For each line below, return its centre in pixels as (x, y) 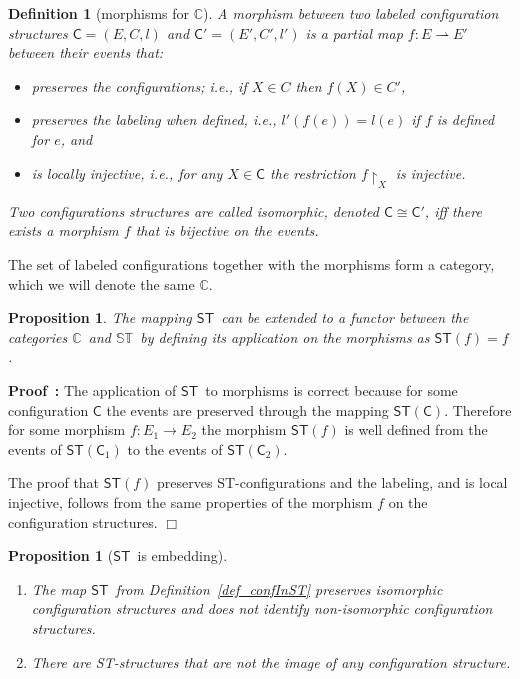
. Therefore (478, 409)
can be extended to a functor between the (345, 317)
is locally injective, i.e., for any (127, 172)
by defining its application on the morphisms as (285, 336)
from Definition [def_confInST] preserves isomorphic (279, 588)
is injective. (430, 172)
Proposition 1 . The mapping (100, 317)
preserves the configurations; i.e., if (139, 85)
